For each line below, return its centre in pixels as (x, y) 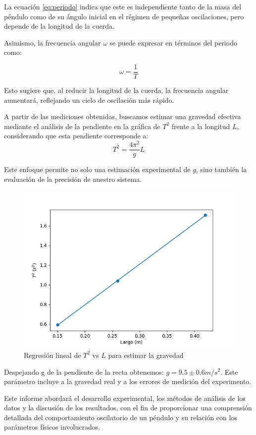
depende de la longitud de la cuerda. (59, 26)
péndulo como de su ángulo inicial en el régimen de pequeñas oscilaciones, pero (124, 16)
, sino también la (221, 169)
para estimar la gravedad (146, 355)
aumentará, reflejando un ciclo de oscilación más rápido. (89, 100)
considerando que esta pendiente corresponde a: (76, 136)
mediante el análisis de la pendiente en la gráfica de (82, 126)
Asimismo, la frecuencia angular (52, 42)
